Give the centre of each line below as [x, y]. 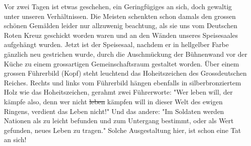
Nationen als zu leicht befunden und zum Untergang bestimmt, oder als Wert [119, 121]
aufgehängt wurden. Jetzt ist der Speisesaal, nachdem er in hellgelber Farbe [117, 44]
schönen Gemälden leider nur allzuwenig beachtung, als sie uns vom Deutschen [121, 25]
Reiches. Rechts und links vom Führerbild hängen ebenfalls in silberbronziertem [123, 82]
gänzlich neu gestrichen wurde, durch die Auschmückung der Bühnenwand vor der [126, 54]
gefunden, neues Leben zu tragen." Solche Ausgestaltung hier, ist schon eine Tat [123, 130]
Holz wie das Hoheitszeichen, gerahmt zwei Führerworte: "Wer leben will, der [118, 92]
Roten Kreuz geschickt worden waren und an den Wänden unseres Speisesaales [121, 35]
